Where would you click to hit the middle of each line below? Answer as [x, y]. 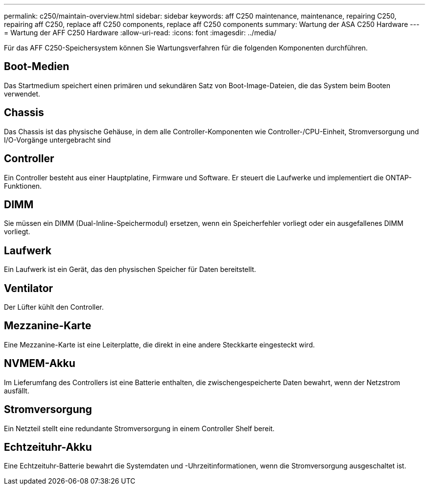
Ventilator [29, 288]
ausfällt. [17, 391]
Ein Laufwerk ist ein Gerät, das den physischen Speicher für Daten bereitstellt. [130, 269]
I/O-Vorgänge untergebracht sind [58, 140]
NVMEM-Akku [40, 364]
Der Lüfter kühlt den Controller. [54, 307]
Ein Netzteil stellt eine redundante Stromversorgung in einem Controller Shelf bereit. [139, 428]
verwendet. [22, 94]
